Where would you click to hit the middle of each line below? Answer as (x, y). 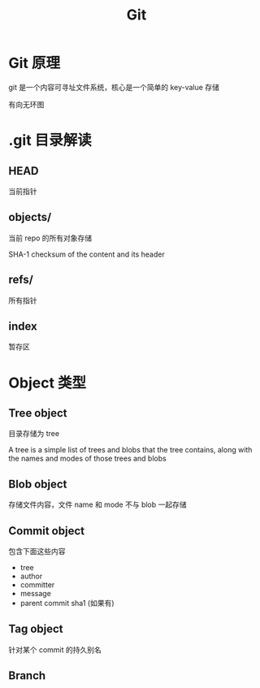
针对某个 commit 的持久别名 (55, 649)
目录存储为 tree (34, 434)
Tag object (36, 629)
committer (37, 585)
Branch (27, 676)
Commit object (47, 531)
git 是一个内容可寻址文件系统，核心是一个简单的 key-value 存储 (114, 87)
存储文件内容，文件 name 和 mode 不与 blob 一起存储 (97, 504)
